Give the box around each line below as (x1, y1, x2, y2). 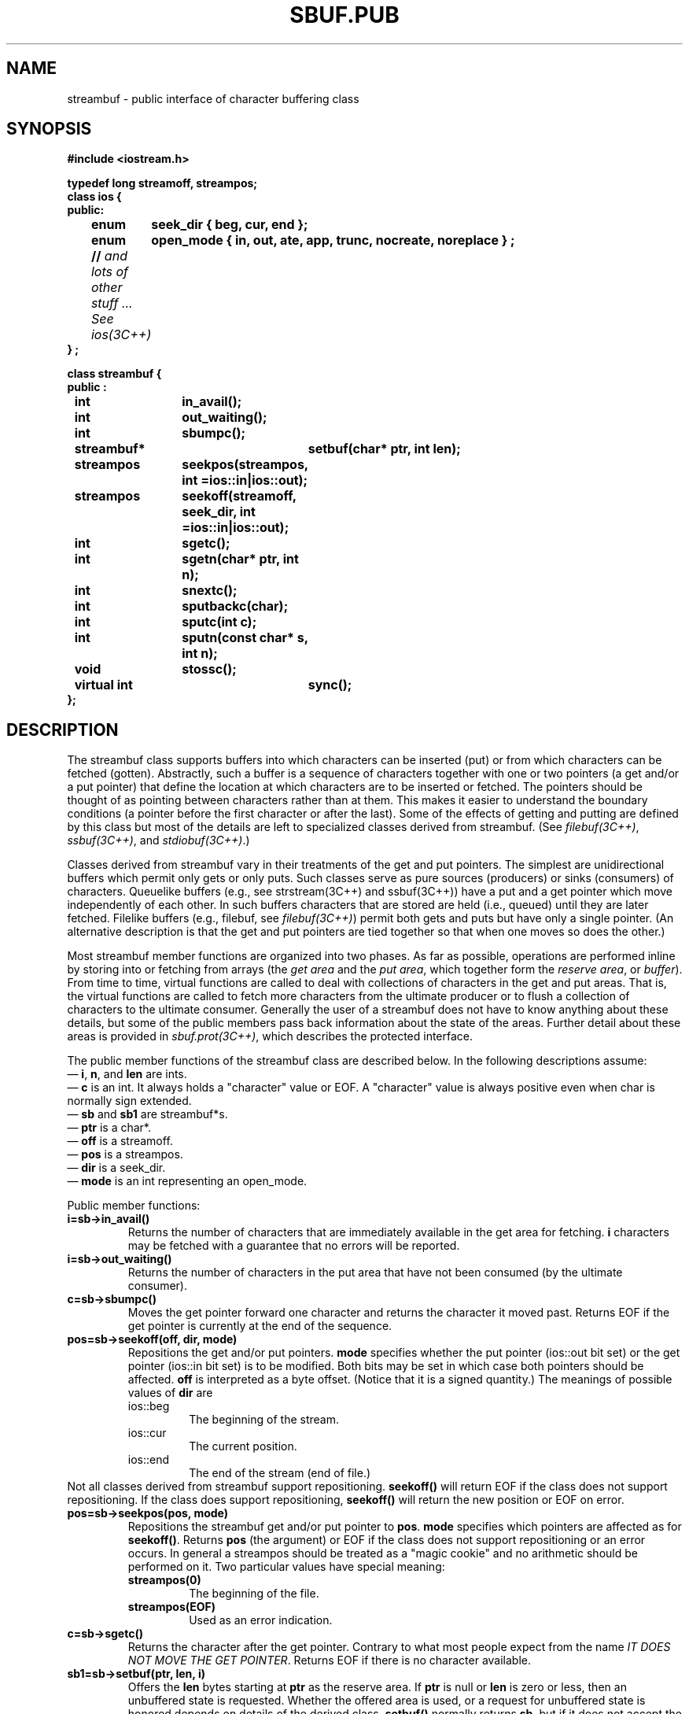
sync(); (308, 677, 352, 693)
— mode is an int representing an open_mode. (67, 1174, 308, 1188)
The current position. (189, 1439, 297, 1454)
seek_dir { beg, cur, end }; (151, 216, 308, 233)
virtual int (74, 677, 133, 693)
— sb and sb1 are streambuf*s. (67, 1107, 228, 1121)
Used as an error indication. (189, 1613, 333, 1627)
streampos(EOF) (127, 1600, 216, 1614)
